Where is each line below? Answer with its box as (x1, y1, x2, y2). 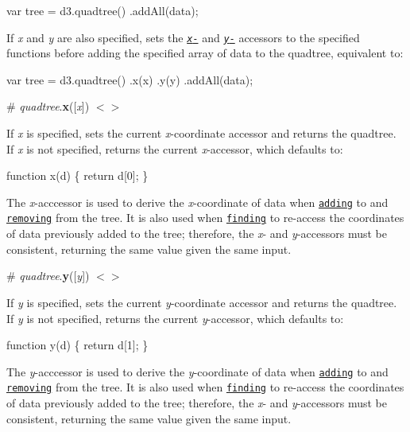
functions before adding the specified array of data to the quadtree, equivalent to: (6, 45, 404, 61)
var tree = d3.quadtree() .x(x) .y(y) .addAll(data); (6, 71, 253, 88)
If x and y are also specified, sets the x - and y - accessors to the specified (6, 29, 360, 45)
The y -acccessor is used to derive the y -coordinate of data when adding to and (6, 363, 389, 379)
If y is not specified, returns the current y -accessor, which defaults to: (6, 309, 344, 326)
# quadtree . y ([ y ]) (6, 267, 90, 284)
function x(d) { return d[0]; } (6, 167, 149, 184)
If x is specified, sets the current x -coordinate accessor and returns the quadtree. (6, 125, 396, 142)
